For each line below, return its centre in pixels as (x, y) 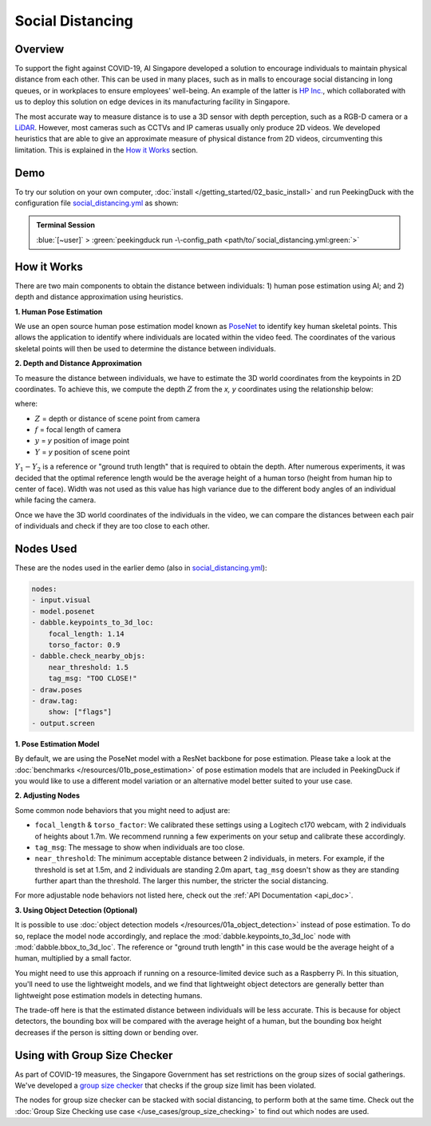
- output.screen (63, 723)
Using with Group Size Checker (94, 1055)
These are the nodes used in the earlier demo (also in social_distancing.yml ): (141, 568)
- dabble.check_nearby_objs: (89, 656)
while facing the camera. (55, 500)
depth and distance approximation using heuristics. (99, 297)
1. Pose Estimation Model (57, 743)
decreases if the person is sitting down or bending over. (107, 1032)
